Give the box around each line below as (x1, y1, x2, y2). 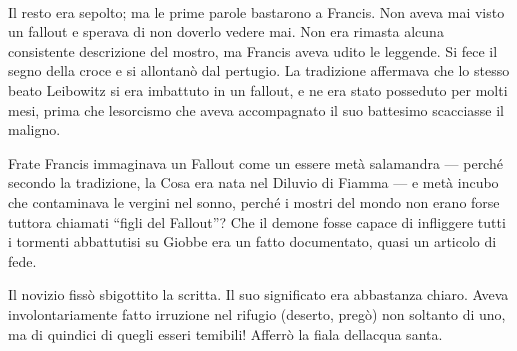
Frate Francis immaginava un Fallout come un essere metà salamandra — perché (8, 152, 503, 173)
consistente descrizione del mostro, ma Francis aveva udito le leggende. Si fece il (8, 40, 498, 61)
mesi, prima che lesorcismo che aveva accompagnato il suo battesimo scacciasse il (8, 99, 505, 120)
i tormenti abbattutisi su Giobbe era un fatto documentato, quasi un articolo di (8, 231, 497, 252)
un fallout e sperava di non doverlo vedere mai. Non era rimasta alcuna (8, 21, 444, 42)
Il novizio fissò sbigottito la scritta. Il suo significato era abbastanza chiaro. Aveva (8, 284, 509, 305)
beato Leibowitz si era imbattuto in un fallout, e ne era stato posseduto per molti (8, 79, 508, 100)
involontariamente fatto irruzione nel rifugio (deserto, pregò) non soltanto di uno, (8, 303, 506, 324)
